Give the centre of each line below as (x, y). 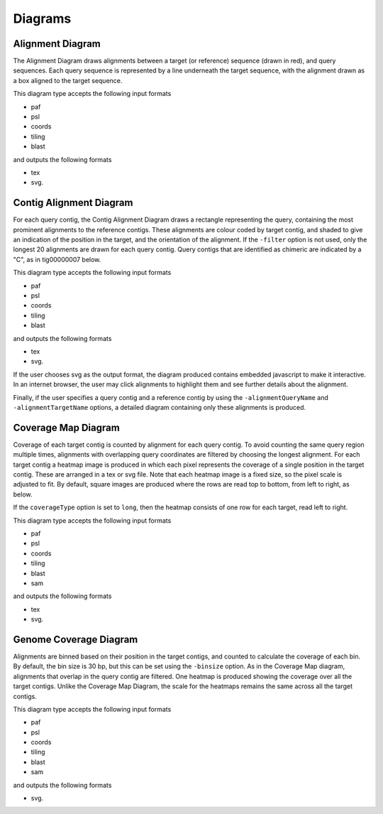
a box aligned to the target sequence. (68, 80)
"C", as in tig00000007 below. (57, 259)
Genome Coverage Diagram (76, 639)
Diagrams (42, 18)
